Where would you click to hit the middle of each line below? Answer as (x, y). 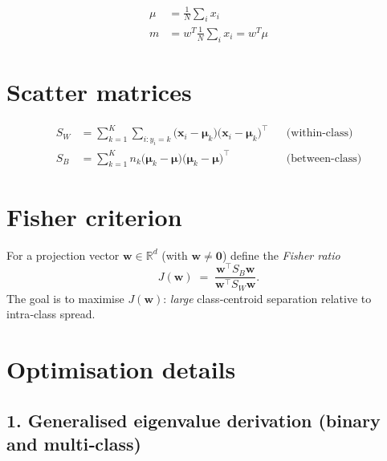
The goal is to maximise (65, 298)
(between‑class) (324, 158)
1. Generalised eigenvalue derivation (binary (193, 420)
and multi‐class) (74, 444)
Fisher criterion (94, 216)
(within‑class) (320, 133)
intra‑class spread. (51, 314)
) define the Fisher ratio (281, 255)
